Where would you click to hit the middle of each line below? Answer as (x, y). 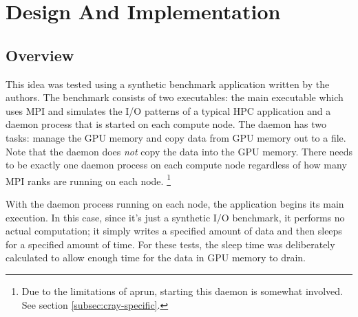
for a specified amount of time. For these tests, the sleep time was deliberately (170, 244)
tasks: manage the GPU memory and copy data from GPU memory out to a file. (176, 137)
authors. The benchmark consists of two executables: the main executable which (175, 97)
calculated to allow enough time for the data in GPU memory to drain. (156, 258)
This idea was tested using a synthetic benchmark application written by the (168, 84)
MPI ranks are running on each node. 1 (88, 179)
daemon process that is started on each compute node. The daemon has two (166, 124)
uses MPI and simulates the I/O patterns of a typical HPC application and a (168, 110)
